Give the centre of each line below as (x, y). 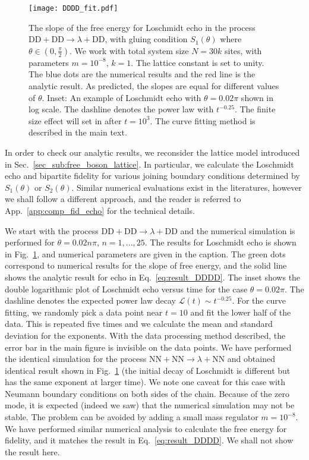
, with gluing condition (146, 39)
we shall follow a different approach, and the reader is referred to (123, 199)
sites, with (243, 50)
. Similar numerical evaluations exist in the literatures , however (187, 187)
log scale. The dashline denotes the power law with (121, 109)
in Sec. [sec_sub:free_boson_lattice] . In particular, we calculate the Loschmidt (149, 164)
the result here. (32, 451)
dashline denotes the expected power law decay (90, 300)
